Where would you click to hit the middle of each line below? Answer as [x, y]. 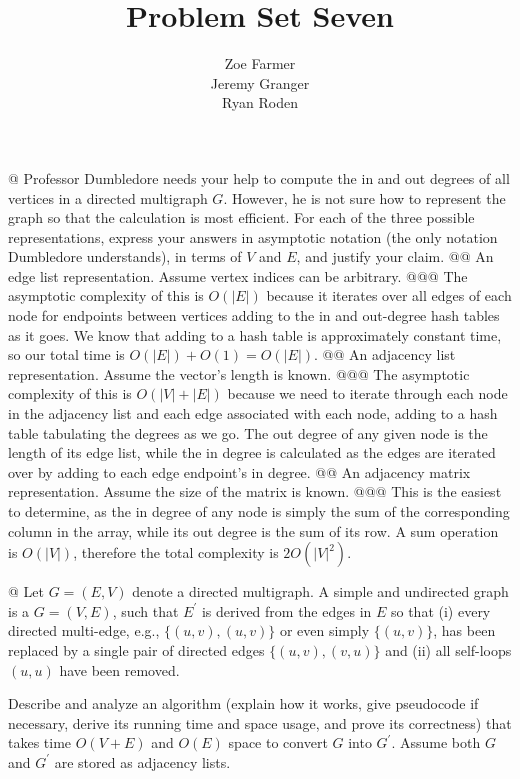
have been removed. [119, 669]
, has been [464, 630]
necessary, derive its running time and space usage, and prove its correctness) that [260, 722]
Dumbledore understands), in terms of [125, 256]
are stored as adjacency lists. [142, 761]
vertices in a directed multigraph [108, 197]
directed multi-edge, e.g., [84, 630]
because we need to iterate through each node [367, 393]
